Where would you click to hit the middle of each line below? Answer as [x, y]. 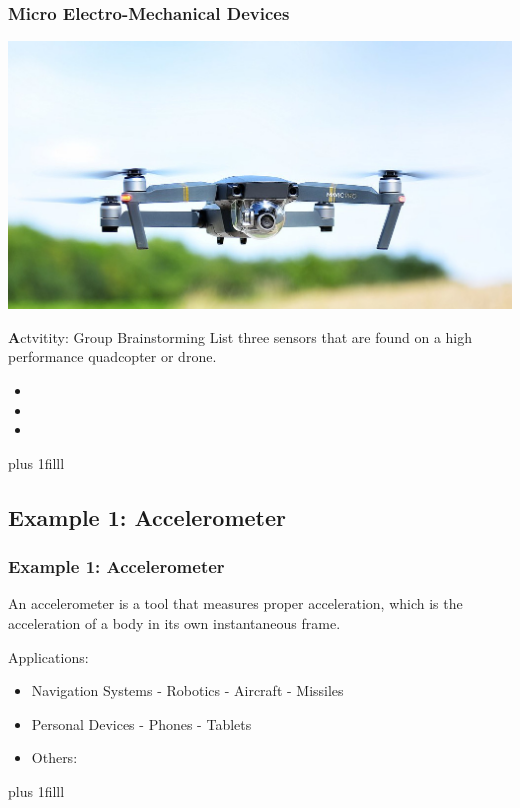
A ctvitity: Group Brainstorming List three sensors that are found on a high [240, 336]
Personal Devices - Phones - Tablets [141, 723]
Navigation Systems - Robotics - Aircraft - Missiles [187, 690]
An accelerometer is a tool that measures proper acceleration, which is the [235, 603]
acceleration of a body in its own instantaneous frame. [174, 623]
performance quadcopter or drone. [112, 356]
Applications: [48, 656]
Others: [54, 757]
